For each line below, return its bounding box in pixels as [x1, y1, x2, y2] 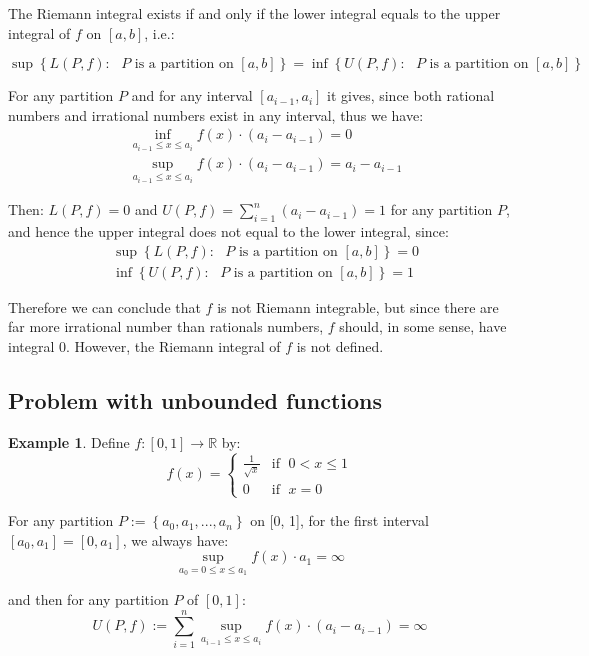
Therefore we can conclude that [8, 296, 201, 317]
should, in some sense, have [339, 316, 507, 337]
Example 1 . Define [8, 431, 130, 452]
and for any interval [131, 85, 253, 106]
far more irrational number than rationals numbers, [8, 316, 324, 337]
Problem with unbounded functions [8, 384, 383, 415]
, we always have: [122, 529, 229, 550]
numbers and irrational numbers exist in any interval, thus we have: [8, 104, 424, 125]
